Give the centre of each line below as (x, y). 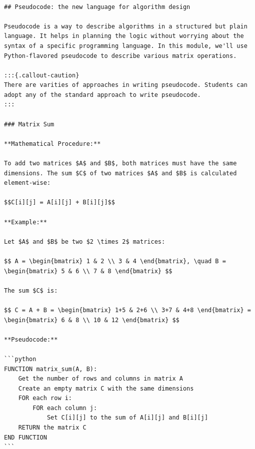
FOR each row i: (45, 398)
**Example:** (25, 222)
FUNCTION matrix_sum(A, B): (51, 369)
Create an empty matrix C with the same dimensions (106, 388)
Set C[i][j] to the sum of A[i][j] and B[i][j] (127, 418)
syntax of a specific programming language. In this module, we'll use (126, 46)
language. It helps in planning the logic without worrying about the (124, 36)
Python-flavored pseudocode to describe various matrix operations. (120, 56)
